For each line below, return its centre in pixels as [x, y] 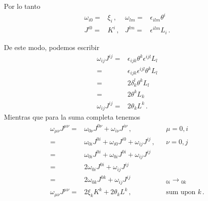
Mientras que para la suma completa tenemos [72, 117]
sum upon [181, 192]
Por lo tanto [22, 6]
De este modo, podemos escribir [52, 47]
